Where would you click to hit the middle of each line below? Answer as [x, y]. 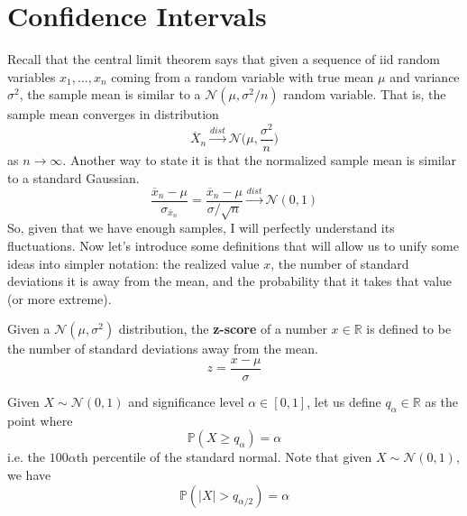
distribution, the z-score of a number [223, 329]
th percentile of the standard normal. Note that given [224, 457]
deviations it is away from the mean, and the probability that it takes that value [230, 281]
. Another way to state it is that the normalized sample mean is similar [260, 160]
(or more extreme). [60, 298]
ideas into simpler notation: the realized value [133, 263]
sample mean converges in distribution [113, 114]
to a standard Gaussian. [73, 177]
